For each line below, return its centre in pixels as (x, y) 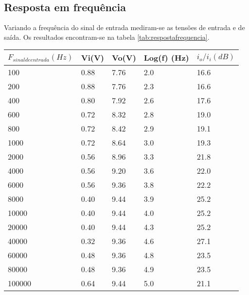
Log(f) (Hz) (166, 58)
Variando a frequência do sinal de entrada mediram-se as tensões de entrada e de (124, 27)
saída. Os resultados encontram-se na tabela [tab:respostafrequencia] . (107, 37)
